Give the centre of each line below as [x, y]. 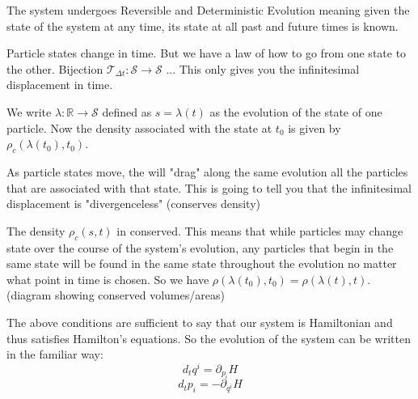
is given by [315, 127]
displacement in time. [60, 85]
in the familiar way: [55, 354]
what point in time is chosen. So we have [108, 279]
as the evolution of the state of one [296, 111]
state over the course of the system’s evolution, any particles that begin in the [200, 247]
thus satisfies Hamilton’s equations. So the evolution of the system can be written [209, 338]
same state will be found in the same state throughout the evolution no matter [202, 263]
